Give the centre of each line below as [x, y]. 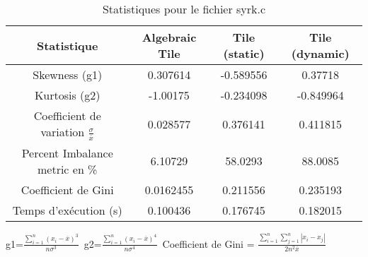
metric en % [67, 169]
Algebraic [169, 37]
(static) [244, 53]
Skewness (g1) [68, 74]
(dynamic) [320, 53]
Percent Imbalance [67, 153]
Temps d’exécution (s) [67, 210]
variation [63, 132]
